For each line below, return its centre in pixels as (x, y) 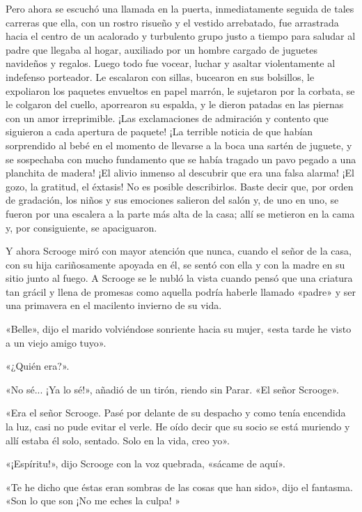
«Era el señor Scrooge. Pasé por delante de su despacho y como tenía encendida (176, 413)
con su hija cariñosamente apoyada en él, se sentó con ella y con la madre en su (175, 264)
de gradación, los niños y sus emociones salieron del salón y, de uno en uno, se (172, 200)
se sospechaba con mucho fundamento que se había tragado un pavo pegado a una (181, 159)
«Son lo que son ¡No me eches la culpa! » (93, 500)
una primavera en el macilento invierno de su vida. (114, 305)
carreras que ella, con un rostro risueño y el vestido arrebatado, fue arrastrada (172, 22)
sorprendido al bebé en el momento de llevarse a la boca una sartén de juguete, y (179, 145)
